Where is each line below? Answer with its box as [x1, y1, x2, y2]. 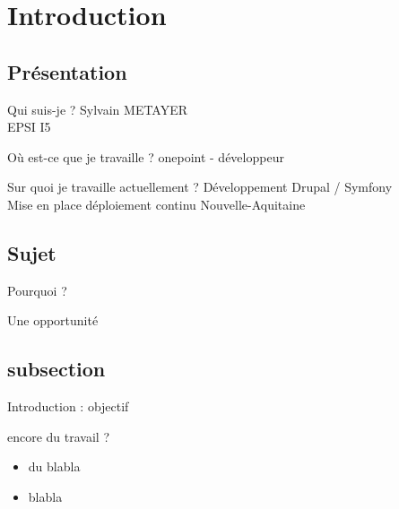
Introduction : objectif [7, 397, 129, 416]
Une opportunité [7, 311, 99, 330]
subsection [7, 355, 106, 383]
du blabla [28, 457, 81, 476]
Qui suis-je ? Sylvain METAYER [7, 99, 188, 118]
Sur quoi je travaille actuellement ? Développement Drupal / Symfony [7, 177, 393, 196]
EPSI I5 [7, 117, 51, 136]
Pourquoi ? [7, 280, 67, 299]
